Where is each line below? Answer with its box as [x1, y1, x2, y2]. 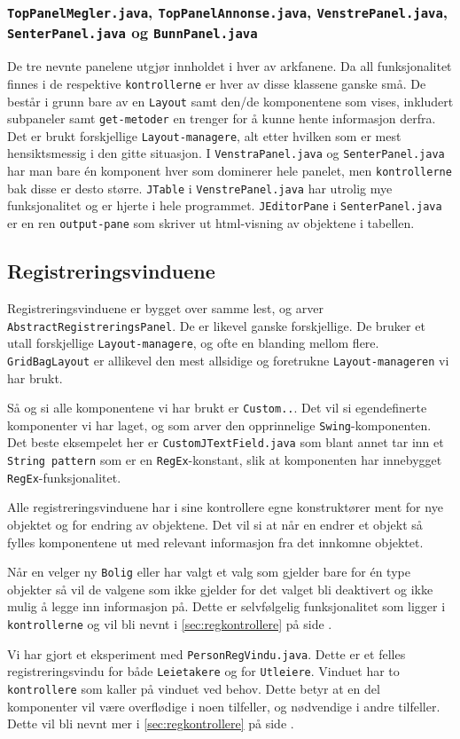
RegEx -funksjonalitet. [7, 468, 121, 486]
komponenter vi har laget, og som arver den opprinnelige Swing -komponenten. [7, 415, 432, 434]
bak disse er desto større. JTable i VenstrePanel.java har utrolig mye [7, 178, 393, 197]
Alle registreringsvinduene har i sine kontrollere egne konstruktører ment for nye [7, 498, 443, 516]
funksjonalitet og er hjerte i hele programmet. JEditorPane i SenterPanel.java [7, 196, 442, 215]
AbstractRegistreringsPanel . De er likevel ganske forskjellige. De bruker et [7, 316, 425, 334]
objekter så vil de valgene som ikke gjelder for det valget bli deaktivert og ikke [7, 579, 433, 598]
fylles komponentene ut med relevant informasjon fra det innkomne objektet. [7, 532, 424, 551]
